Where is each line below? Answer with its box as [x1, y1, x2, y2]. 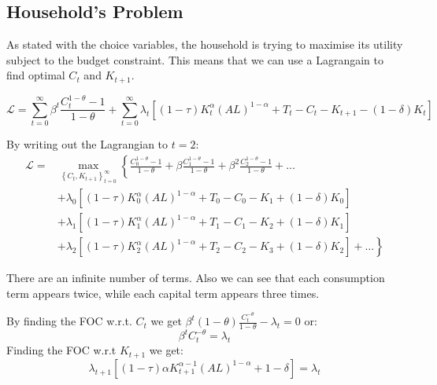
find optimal [6, 67, 65, 83]
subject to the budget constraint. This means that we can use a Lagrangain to [6, 51, 383, 68]
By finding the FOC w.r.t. [6, 313, 132, 329]
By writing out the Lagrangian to [6, 136, 169, 152]
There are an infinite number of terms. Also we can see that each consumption [6, 269, 385, 286]
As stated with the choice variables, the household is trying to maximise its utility [6, 36, 403, 53]
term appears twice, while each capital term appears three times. [6, 284, 320, 301]
